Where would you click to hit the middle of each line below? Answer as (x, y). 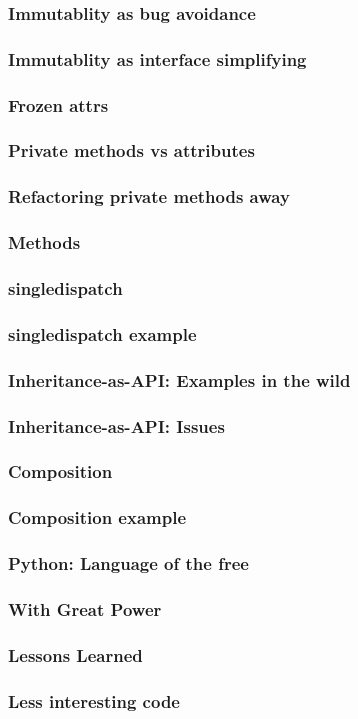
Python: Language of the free (128, 563)
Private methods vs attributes (131, 150)
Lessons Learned (75, 654)
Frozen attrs (58, 104)
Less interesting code (94, 700)
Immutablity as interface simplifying (157, 58)
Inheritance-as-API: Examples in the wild (179, 379)
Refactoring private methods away (149, 196)
